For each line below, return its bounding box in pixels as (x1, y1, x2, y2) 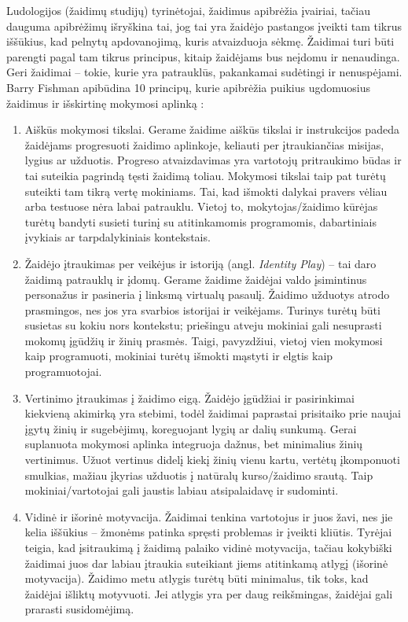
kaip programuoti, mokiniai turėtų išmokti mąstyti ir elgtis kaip (24, 348, 333, 364)
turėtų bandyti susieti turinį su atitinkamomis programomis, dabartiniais (24, 213, 377, 230)
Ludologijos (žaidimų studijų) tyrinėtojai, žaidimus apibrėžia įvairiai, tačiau (6, 2, 371, 18)
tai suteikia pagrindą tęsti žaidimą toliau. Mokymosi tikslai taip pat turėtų (24, 167, 386, 183)
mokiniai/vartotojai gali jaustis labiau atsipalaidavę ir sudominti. (24, 482, 339, 499)
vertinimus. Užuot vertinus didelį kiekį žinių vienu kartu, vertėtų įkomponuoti (24, 451, 400, 468)
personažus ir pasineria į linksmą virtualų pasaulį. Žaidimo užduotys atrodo (24, 286, 390, 303)
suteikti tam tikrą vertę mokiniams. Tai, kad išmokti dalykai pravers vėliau (24, 182, 388, 199)
